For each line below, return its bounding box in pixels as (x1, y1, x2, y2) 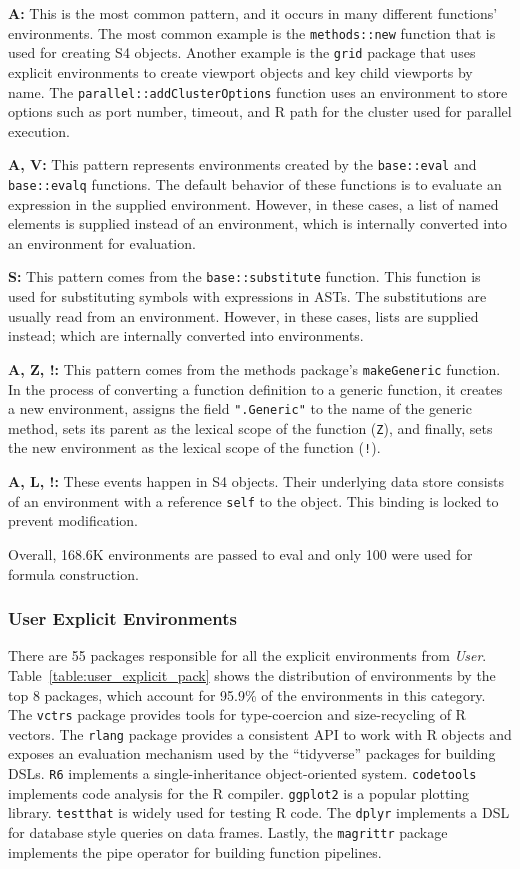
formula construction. (8, 563, 139, 584)
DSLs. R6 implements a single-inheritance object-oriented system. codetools (8, 763, 477, 784)
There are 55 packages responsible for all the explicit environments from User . (8, 645, 487, 666)
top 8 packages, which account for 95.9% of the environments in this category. (8, 684, 486, 705)
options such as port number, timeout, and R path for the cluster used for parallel (8, 101, 512, 122)
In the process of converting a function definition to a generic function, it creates (8, 378, 503, 399)
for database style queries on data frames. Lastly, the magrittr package (8, 822, 448, 842)
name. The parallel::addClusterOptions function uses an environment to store (8, 81, 508, 102)
